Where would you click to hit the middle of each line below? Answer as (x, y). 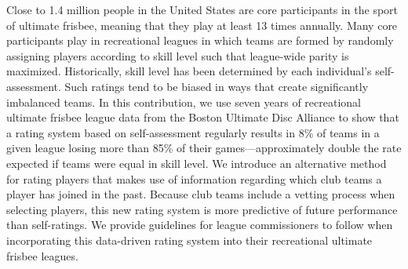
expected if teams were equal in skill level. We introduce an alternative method (197, 163)
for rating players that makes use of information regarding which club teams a (194, 178)
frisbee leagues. (42, 255)
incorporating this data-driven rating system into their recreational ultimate (189, 240)
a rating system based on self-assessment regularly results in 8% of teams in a (193, 132)
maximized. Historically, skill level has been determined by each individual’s (189, 71)
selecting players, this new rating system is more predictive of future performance (202, 209)
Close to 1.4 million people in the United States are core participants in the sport (202, 9)
